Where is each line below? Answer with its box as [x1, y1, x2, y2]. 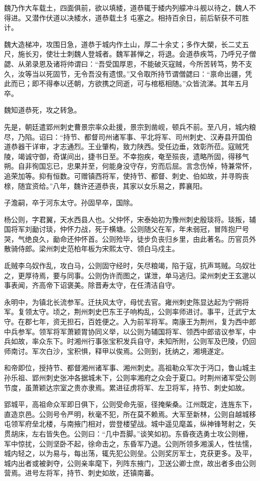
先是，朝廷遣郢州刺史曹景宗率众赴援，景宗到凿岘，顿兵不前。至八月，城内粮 [4, 121, 256, 132]
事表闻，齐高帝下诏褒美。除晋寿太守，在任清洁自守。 [4, 280, 179, 290]
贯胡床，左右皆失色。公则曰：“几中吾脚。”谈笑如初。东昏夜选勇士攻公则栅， [4, 428, 252, 438]
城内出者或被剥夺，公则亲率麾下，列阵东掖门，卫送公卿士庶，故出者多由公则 [4, 457, 256, 468]
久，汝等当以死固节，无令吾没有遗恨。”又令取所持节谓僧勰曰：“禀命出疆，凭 [4, 68, 252, 79]
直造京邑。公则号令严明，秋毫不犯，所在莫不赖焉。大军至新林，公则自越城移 [4, 408, 256, 419]
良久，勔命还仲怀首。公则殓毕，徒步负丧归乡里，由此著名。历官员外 [31, 233, 256, 244]
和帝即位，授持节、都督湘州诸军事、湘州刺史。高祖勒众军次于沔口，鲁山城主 [4, 362, 256, 373]
